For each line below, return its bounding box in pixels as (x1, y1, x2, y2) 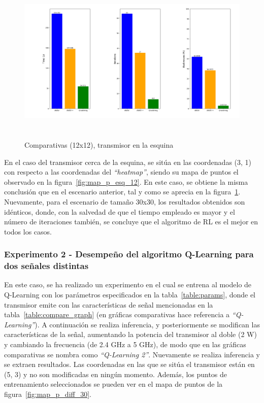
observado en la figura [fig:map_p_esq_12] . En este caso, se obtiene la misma (4, 176, 248, 187)
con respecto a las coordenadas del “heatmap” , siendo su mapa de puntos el (4, 166, 239, 177)
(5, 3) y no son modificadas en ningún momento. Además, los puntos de (4, 368, 227, 379)
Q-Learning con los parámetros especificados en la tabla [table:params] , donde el (4, 289, 256, 300)
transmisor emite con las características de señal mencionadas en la (4, 299, 213, 310)
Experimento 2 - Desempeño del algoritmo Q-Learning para (4, 248, 254, 260)
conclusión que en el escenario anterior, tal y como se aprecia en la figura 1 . (4, 186, 241, 197)
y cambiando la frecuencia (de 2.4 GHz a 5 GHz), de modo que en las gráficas (4, 339, 246, 349)
